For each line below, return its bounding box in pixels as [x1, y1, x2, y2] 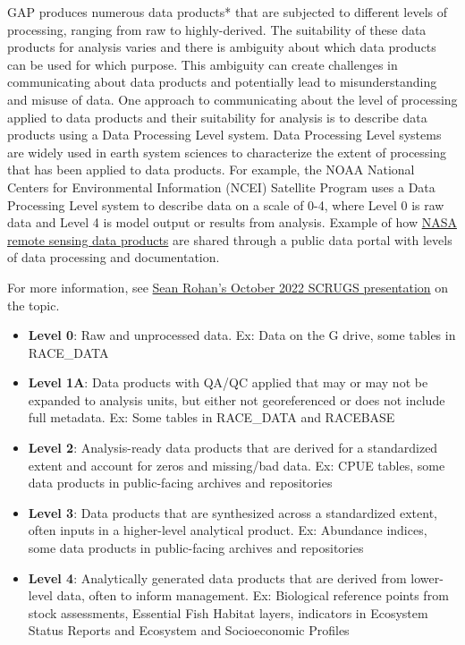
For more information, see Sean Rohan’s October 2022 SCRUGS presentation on [7, 277, 449, 296]
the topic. [7, 295, 60, 314]
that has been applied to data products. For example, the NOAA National [7, 160, 415, 179]
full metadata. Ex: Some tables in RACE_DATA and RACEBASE [28, 408, 395, 427]
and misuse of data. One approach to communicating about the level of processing [7, 89, 458, 108]
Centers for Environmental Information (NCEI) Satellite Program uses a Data [7, 177, 435, 196]
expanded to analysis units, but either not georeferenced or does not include [28, 390, 445, 409]
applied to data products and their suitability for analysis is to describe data [7, 107, 427, 126]
